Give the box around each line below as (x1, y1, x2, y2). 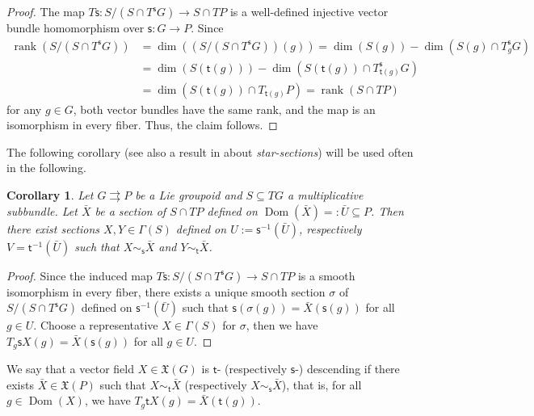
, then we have (246, 317, 318, 334)
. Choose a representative (33, 317, 158, 334)
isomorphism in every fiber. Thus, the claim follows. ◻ (6, 116, 278, 133)
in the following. (6, 159, 86, 176)
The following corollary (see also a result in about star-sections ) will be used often (6, 143, 414, 160)
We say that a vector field (6, 360, 134, 377)
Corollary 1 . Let (6, 187, 94, 204)
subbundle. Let (6, 202, 78, 219)
